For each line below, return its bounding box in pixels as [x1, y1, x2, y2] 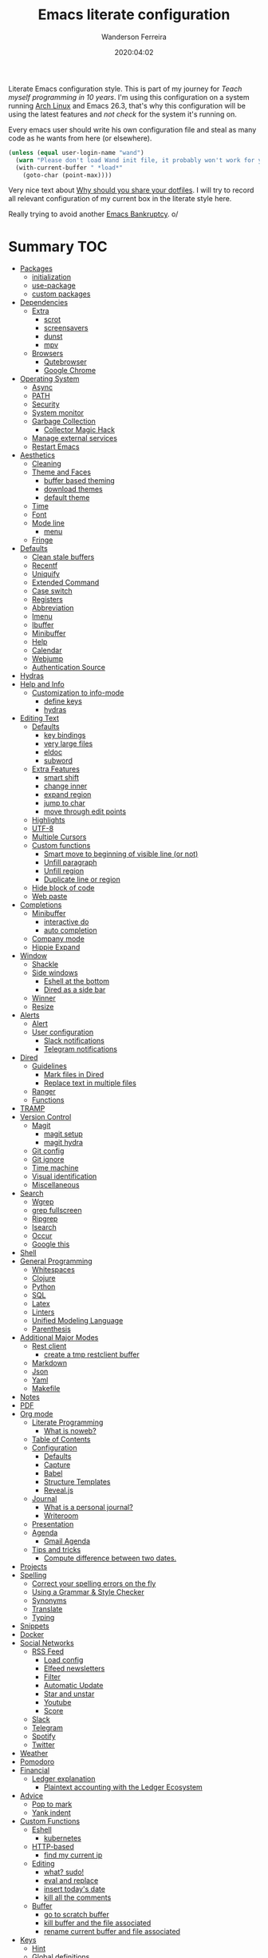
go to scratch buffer [43, 1910, 109, 1920]
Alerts [19, 1010, 40, 1020]
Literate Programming [31, 1417, 104, 1427]
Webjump [31, 654, 64, 664]
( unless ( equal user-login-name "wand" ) [8, 149, 145, 157]
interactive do [43, 917, 89, 927]
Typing [31, 1613, 55, 1623]
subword [43, 756, 73, 766]
